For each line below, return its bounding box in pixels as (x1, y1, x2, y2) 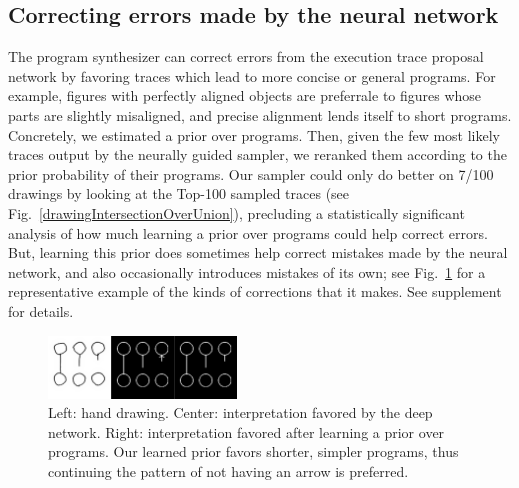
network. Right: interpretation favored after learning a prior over (48, 421, 445, 442)
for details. (8, 300, 74, 321)
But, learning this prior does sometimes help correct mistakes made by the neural (8, 242, 508, 263)
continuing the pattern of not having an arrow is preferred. (48, 460, 409, 481)
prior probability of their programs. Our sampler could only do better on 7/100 (8, 163, 494, 184)
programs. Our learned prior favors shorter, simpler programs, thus (48, 441, 459, 462)
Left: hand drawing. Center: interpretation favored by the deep (48, 402, 433, 423)
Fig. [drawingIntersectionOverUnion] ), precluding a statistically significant (8, 202, 465, 223)
